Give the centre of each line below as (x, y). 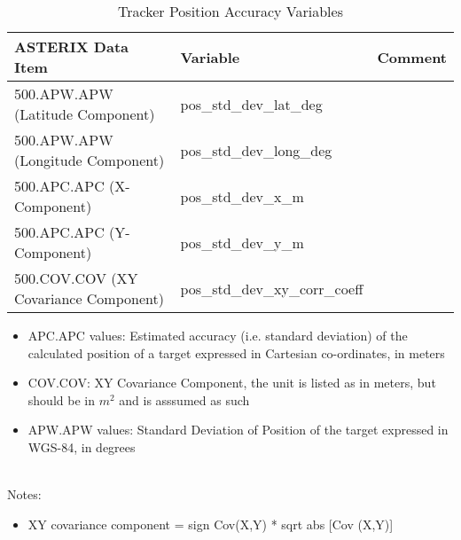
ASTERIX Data (71, 47)
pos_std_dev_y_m (242, 242)
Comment (412, 57)
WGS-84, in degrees (82, 446)
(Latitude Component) (85, 114)
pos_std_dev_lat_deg (251, 104)
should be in (61, 399)
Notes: (24, 494)
